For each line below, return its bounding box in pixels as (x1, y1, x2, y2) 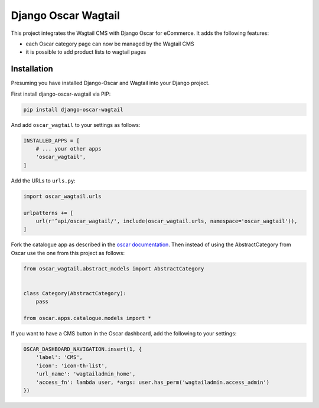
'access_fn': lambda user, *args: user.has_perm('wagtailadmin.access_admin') (35, 378, 270, 386)
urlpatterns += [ (23, 210, 74, 216)
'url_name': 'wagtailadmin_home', (35, 371, 136, 377)
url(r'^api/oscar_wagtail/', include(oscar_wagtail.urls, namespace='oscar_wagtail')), (35, 217, 298, 224)
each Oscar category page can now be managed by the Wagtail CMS (25, 40, 194, 47)
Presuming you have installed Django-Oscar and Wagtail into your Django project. (11, 80, 210, 87)
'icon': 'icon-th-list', (35, 362, 108, 369)
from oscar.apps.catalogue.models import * (23, 315, 152, 321)
